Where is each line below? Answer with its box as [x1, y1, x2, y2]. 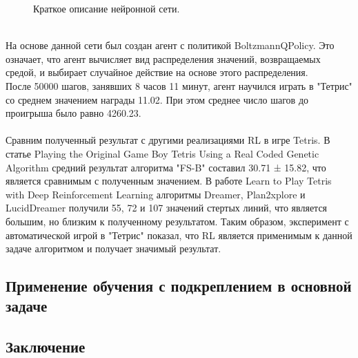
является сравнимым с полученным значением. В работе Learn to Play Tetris [6, 173, 332, 188]
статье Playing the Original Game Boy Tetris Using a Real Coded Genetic [6, 146, 319, 160]
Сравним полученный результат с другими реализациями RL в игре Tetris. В [6, 133, 330, 147]
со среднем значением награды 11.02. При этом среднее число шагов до [6, 92, 309, 106]
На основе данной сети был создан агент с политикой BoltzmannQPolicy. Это [6, 38, 335, 53]
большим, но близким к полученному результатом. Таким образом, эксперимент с [6, 214, 349, 228]
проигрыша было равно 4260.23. [6, 106, 141, 120]
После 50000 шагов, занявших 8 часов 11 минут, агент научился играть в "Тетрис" [6, 78, 352, 93]
